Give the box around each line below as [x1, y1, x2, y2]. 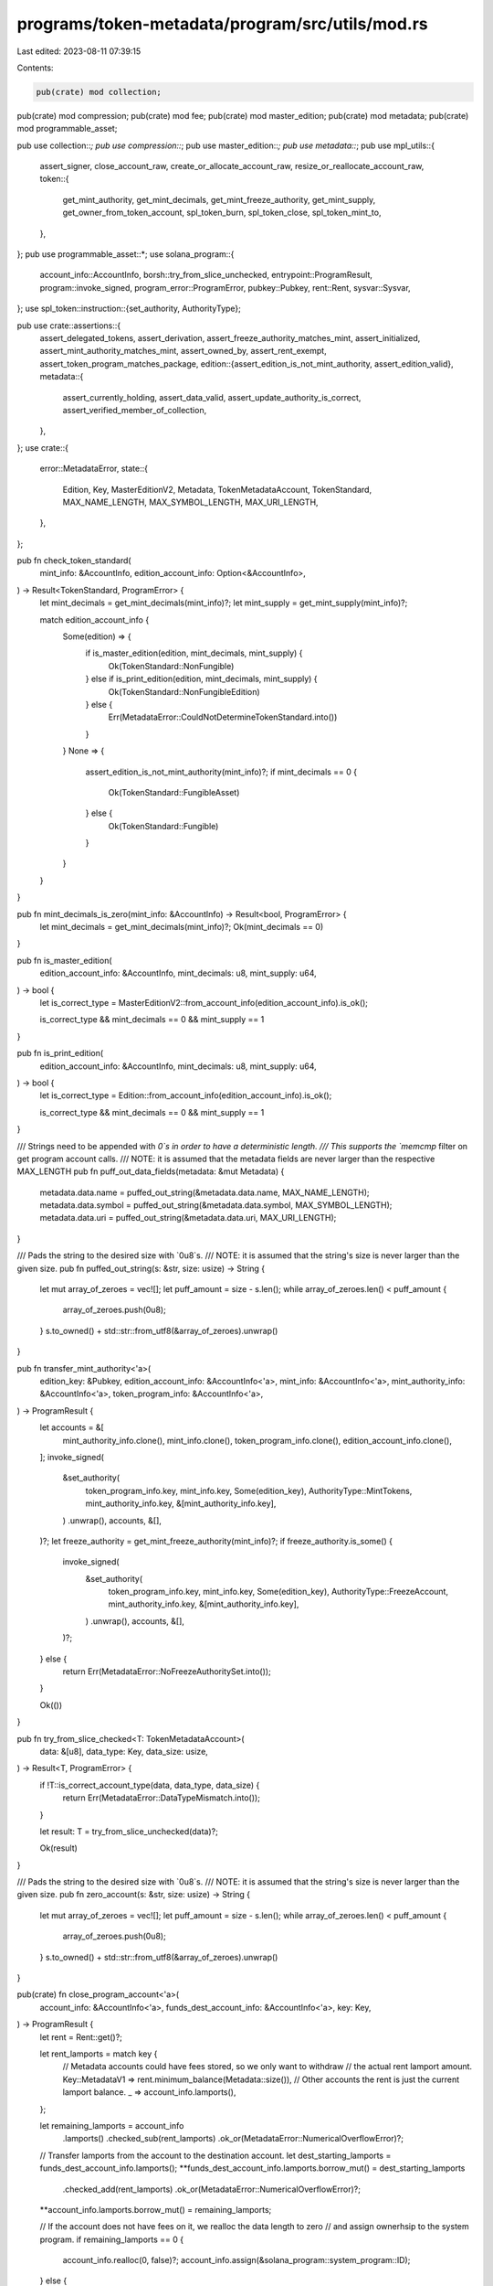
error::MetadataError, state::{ [39, 463, 148, 475]
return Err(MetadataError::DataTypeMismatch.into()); [62, 1792, 260, 1803]
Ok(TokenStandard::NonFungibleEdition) [108, 686, 260, 697]
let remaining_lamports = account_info [39, 2120, 184, 2131]
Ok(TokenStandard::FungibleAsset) [108, 786, 240, 797]
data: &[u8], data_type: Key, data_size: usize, [39, 1746, 209, 1757]
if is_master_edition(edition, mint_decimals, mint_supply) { [85, 647, 303, 658]
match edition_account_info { [39, 614, 150, 625]
